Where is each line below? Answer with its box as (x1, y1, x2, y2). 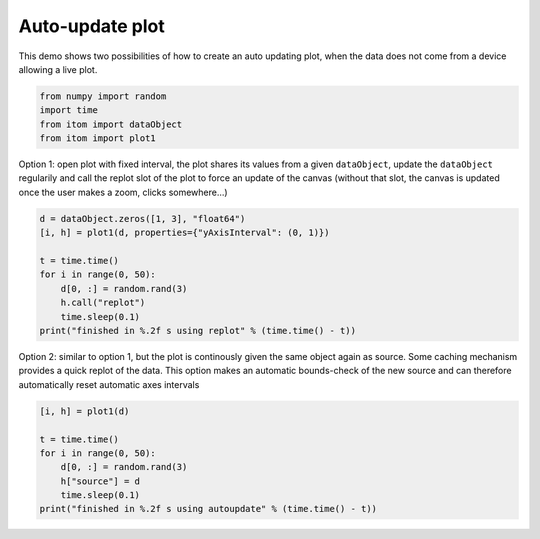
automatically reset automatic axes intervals (18, 378, 200, 390)
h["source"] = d (60, 475, 140, 487)
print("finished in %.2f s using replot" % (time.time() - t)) (39, 325, 357, 336)
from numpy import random (39, 90, 167, 102)
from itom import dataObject (39, 118, 183, 130)
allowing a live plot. (18, 63, 98, 75)
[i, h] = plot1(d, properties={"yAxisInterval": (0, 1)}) (39, 227, 330, 239)
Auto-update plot (18, 15, 165, 37)
